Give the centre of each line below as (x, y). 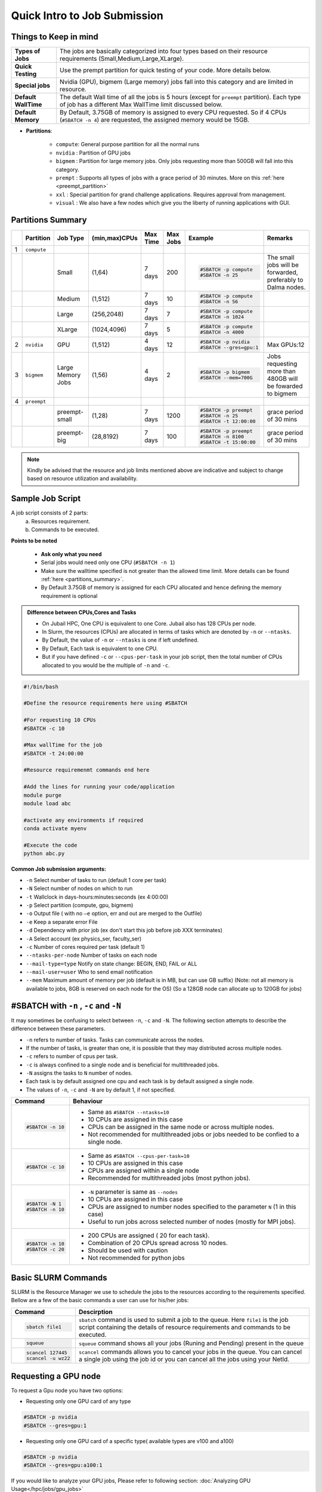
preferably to (285, 280)
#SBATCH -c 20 (45, 1249)
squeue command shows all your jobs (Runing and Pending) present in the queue (191, 1343)
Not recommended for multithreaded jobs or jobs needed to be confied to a (193, 1135)
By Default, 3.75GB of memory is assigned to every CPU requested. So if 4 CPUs (173, 112)
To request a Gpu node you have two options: (67, 1390)
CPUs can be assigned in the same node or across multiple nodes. (181, 1127)
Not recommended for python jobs (136, 1258)
